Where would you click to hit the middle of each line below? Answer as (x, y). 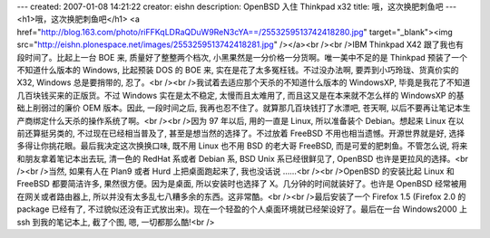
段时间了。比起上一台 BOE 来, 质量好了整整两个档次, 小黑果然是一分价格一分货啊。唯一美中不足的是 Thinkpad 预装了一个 (242, 57)
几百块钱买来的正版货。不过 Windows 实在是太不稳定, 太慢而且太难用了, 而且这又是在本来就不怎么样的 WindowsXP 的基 (240, 95)
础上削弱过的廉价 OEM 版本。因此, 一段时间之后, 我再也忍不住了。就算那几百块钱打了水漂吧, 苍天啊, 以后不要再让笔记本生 (244, 108)
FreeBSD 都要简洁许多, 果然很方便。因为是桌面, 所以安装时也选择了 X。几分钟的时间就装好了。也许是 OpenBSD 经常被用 (242, 184)
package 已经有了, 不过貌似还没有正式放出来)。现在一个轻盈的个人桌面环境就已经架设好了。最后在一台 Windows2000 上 (242, 209)
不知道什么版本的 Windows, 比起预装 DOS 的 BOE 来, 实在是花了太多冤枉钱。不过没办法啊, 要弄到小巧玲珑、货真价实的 (238, 70)
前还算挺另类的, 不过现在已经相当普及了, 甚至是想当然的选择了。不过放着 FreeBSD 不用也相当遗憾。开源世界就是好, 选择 (241, 133)
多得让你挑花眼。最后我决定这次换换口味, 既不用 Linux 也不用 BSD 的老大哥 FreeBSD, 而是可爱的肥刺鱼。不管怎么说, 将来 (242, 146)
